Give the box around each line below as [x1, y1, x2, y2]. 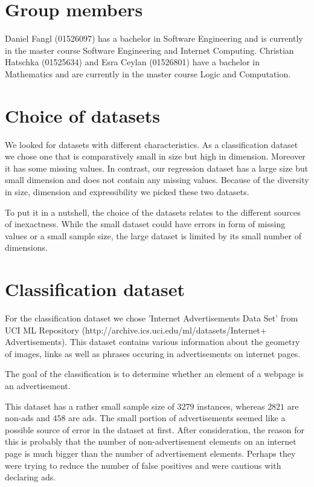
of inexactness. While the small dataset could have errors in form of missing [5, 218, 286, 230]
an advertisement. [5, 379, 71, 392]
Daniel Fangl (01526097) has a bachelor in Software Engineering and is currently [5, 32, 303, 45]
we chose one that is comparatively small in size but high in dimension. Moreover [5, 150, 306, 163]
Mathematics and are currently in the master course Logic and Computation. [5, 67, 291, 80]
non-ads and [5, 411, 50, 424]
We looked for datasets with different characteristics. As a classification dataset [5, 138, 298, 150]
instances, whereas [197, 399, 265, 412]
